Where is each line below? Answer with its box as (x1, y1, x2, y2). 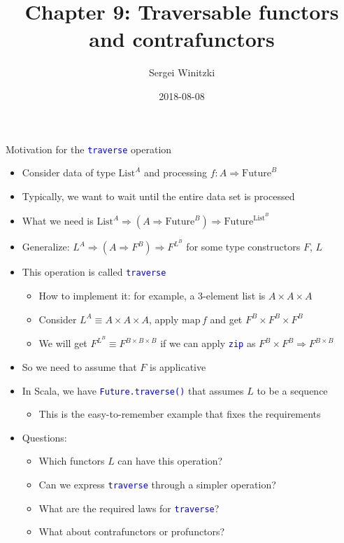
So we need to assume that (22, 360, 137, 374)
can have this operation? (117, 453, 223, 468)
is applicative (149, 360, 206, 374)
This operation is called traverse (22, 265, 166, 279)
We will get (38, 336, 87, 351)
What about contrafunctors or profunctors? (38, 524, 225, 539)
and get (210, 311, 243, 326)
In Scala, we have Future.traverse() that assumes (22, 383, 244, 397)
